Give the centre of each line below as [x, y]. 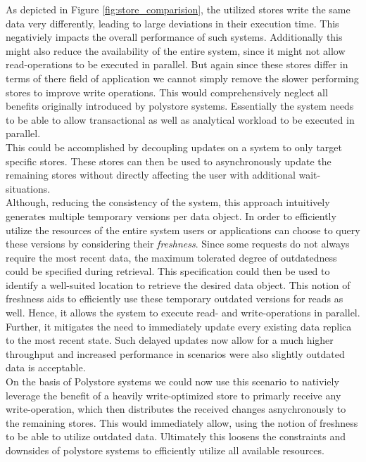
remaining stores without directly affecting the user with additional [151, 175]
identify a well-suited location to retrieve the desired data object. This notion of [178, 284]
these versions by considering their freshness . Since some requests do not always [178, 244]
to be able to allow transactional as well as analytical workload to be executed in [180, 119]
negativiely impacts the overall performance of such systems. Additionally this [174, 37]
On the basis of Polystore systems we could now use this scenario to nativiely [172, 381]
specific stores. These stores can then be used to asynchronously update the [169, 161]
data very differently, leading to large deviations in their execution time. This [172, 23]
